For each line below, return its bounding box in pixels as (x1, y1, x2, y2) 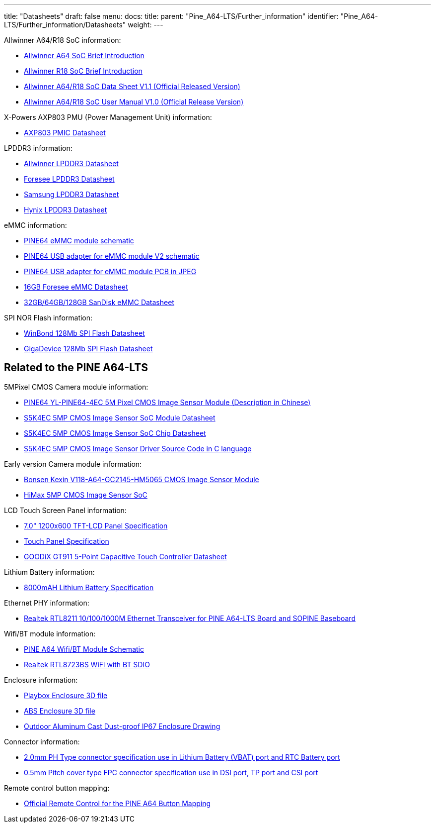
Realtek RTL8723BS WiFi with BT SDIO (24, 660, 150, 669)
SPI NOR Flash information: (4, 313, 93, 322)
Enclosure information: (4, 675, 78, 684)
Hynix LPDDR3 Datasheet (24, 206, 107, 214)
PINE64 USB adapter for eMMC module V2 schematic (24, 252, 200, 260)
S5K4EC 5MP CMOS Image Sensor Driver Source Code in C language (24, 444, 252, 453)
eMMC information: (4, 221, 67, 229)
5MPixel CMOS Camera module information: (4, 382, 148, 391)
